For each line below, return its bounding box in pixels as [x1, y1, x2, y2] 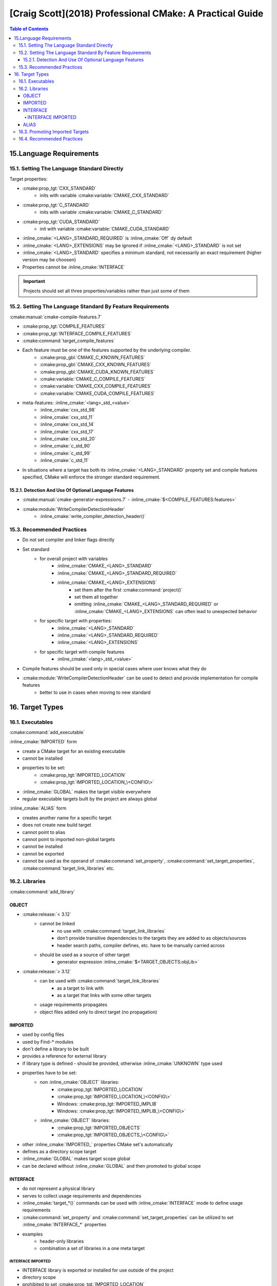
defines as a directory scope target [22, 1148, 97, 1154]
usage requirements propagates [39, 1002, 108, 1008]
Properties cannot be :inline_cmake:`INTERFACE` [22, 264, 125, 270]
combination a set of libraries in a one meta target [39, 1245, 145, 1252]
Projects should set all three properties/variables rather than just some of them [23, 288, 190, 294]
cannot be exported [22, 850, 64, 856]
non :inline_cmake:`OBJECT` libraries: [39, 1079, 120, 1085]
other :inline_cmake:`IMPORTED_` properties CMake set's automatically [22, 1141, 173, 1147]
